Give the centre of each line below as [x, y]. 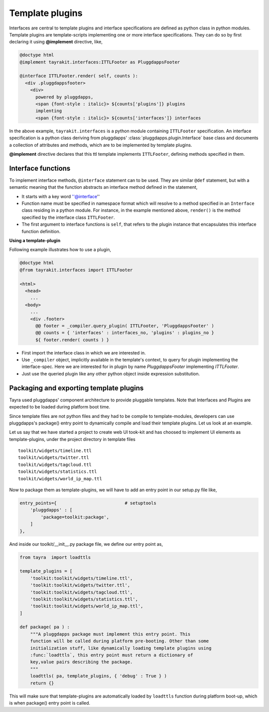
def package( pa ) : [45, 627]
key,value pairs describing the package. [81, 662]
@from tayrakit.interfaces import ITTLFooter [76, 270]
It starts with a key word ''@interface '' [61, 196]
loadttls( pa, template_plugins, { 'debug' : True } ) [98, 676]
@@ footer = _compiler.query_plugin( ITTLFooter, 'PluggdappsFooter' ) [125, 326]
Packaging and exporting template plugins [76, 388]
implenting [49, 111]
